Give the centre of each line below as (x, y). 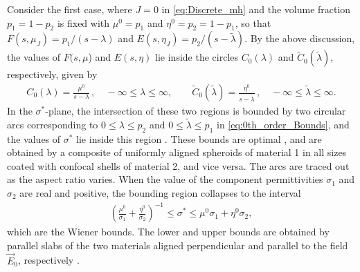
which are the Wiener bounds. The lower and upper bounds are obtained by (168, 232)
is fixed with (83, 22)
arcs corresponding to (53, 124)
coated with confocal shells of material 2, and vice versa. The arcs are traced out (178, 165)
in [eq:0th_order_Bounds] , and (283, 124)
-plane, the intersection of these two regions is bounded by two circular (196, 111)
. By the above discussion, (300, 38)
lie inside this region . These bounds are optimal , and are (199, 138)
